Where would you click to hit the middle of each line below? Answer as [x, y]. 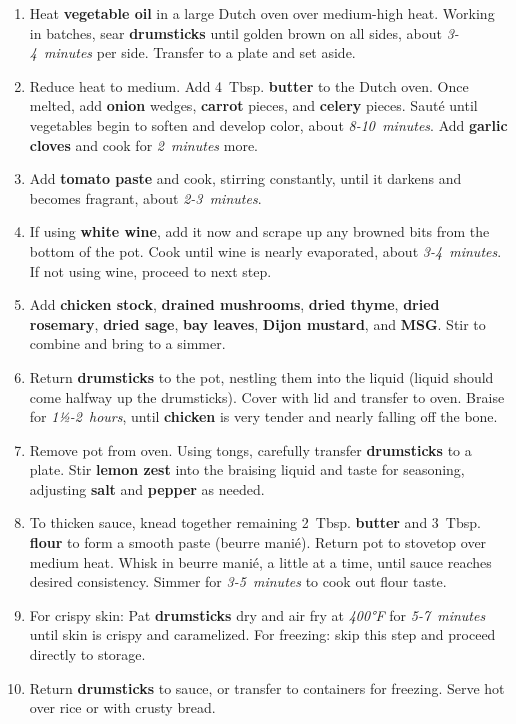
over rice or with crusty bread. [122, 707]
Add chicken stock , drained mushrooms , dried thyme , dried [234, 304]
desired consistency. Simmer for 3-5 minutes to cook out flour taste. [238, 581]
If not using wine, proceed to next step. [150, 270]
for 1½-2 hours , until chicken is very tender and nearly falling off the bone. [263, 416]
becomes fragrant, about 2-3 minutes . [145, 197]
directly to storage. [87, 654]
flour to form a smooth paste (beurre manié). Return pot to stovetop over [258, 542]
